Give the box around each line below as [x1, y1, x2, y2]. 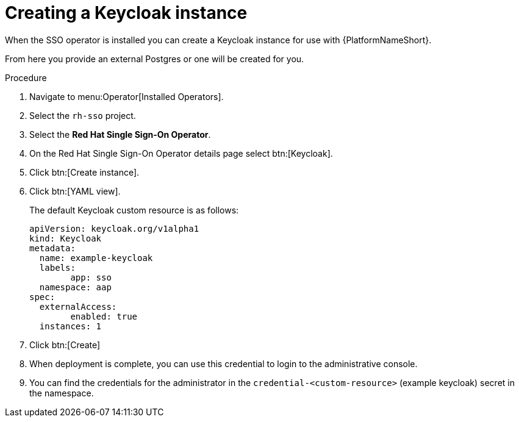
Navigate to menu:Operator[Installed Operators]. [29, 91, 224, 102]
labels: [39, 262, 76, 273]
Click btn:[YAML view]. [29, 185, 121, 196]
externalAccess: [39, 301, 117, 312]
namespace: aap [39, 282, 112, 292]
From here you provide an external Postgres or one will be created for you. [5, 53, 304, 64]
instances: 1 [39, 321, 102, 331]
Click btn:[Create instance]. [29, 166, 140, 177]
